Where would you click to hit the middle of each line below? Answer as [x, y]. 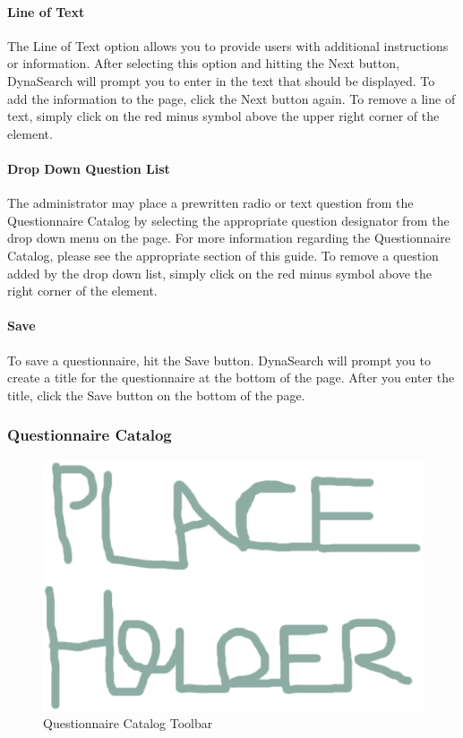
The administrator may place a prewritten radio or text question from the [210, 203]
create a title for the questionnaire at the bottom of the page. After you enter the [231, 378]
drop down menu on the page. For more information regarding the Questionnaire [229, 238]
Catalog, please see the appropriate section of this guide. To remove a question [223, 255]
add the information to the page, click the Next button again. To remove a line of [231, 98]
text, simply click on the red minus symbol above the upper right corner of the [223, 116]
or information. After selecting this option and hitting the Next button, [203, 63]
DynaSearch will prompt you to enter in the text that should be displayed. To [221, 80]
